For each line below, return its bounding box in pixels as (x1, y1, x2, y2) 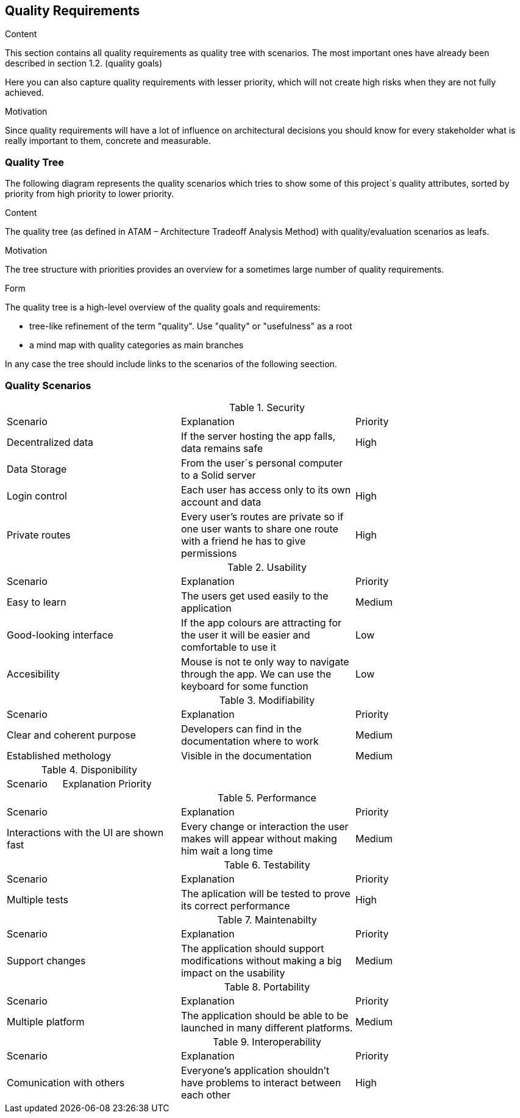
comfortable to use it (180, 640, 276, 653)
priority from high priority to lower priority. (5, 188, 174, 199)
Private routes (7, 528, 71, 541)
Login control (7, 489, 67, 502)
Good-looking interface (7, 628, 113, 641)
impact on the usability (180, 966, 285, 979)
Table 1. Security (229, 401, 305, 414)
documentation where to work (180, 734, 319, 747)
